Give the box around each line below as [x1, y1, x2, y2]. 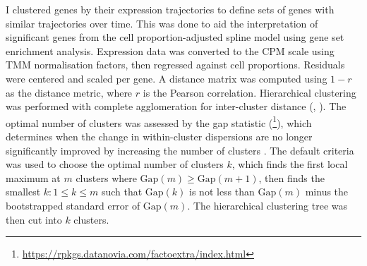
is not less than [189, 184, 255, 199]
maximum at [6, 170, 61, 185]
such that [101, 184, 143, 199]
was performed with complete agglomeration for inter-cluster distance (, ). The [6, 99, 347, 114]
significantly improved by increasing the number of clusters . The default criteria [6, 143, 354, 157]
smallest [6, 184, 41, 199]
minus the [305, 184, 349, 199]
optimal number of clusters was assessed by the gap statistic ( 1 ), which [6, 113, 312, 130]
